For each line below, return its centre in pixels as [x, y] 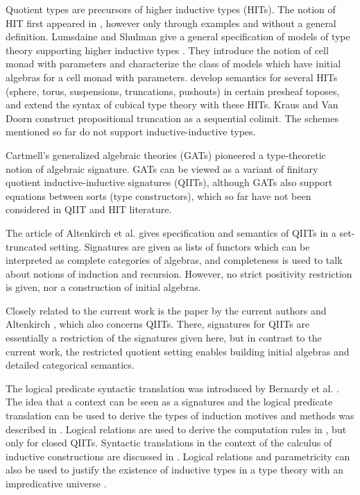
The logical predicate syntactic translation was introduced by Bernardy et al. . [172, 388]
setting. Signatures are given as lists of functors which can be [180, 246]
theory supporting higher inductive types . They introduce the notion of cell [167, 50]
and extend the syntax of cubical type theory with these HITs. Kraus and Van [172, 104]
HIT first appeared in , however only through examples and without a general [171, 23]
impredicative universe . [56, 483]
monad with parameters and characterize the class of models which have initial [173, 64]
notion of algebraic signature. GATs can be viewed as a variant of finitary [162, 168]
